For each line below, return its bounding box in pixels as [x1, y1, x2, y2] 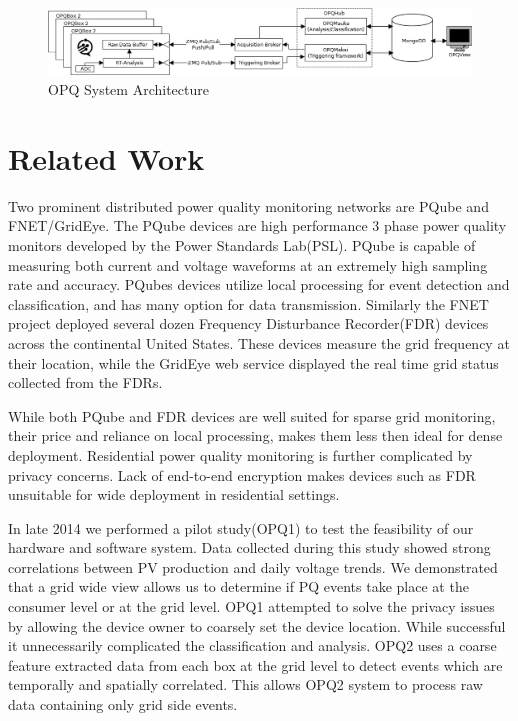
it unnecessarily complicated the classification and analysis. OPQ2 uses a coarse [8, 635, 497, 656]
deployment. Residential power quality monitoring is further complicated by [8, 444, 473, 465]
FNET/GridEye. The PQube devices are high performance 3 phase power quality [8, 215, 507, 236]
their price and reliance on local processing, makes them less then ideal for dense [8, 425, 503, 446]
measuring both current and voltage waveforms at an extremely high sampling [8, 254, 488, 275]
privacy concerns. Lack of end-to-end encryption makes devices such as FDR [8, 464, 476, 485]
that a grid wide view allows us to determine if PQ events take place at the [8, 576, 469, 597]
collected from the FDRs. [8, 372, 163, 393]
